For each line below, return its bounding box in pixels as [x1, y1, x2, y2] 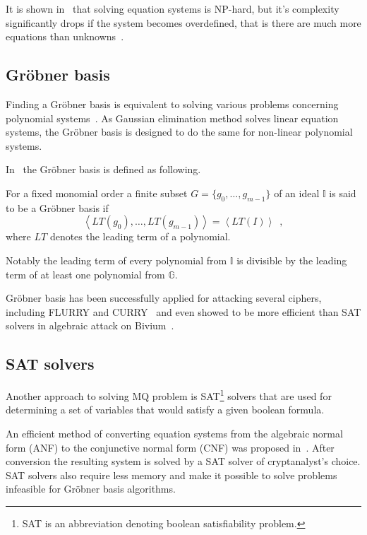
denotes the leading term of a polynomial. [49, 229, 231, 244]
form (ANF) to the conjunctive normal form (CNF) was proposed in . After [6, 440, 335, 454]
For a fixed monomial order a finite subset [6, 185, 188, 200]
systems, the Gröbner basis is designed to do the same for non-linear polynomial [6, 124, 353, 139]
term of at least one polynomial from [6, 266, 165, 281]
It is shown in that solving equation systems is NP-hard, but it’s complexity [6, 1, 339, 16]
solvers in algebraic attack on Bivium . [6, 318, 174, 333]
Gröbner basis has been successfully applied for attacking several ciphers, [6, 290, 322, 305]
